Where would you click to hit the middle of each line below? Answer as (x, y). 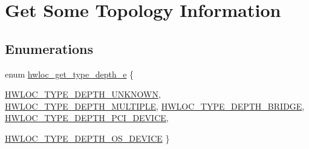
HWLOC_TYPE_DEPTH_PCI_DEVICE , (87, 118)
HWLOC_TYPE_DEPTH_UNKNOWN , (83, 94)
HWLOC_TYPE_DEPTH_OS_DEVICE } (87, 138)
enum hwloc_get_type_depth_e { (70, 74)
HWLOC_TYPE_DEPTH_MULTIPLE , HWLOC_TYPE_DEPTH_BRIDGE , (155, 106)
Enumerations (49, 48)
